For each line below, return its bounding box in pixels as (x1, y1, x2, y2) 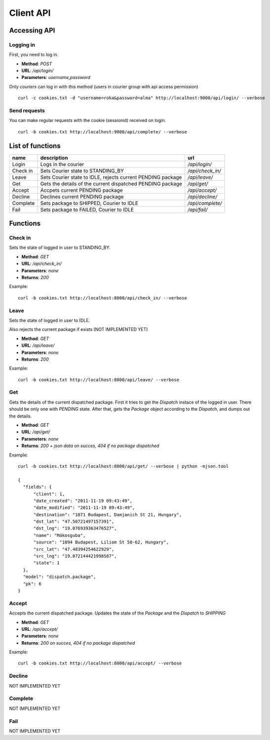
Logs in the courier (40, 161, 84, 167)
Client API (9, 7, 51, 18)
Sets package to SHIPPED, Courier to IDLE (40, 200, 138, 206)
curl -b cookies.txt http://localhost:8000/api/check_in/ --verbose (18, 295, 187, 301)
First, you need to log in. (9, 52, 59, 58)
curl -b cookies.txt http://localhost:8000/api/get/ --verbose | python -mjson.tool (18, 463, 229, 469)
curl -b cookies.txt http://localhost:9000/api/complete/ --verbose (18, 129, 187, 134)
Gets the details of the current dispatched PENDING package (40, 180, 183, 187)
